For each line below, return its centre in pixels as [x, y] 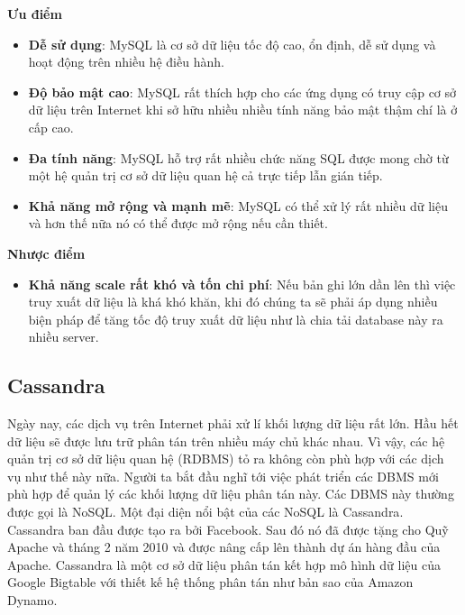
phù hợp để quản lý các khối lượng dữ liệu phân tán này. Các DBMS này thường [231, 494]
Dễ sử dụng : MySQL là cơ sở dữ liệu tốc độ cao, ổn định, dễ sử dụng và [232, 44]
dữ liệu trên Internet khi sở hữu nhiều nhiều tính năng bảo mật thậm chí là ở [243, 110]
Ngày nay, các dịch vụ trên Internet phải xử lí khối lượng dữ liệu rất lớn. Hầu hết [233, 423]
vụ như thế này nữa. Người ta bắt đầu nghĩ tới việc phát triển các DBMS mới [223, 476]
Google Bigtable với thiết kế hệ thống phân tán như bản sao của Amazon [210, 582]
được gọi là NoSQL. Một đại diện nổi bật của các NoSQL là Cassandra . [205, 512]
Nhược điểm [46, 253]
